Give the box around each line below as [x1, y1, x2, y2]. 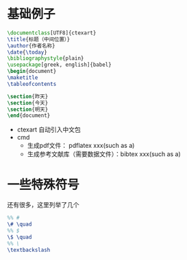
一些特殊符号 [7, 177, 80, 193]
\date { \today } [7, 49, 48, 56]
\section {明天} [7, 106, 49, 113]
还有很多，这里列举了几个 [7, 201, 79, 209]
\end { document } [7, 112, 51, 119]
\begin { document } [7, 68, 57, 75]
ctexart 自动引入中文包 [16, 125, 81, 134]
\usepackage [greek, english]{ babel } [7, 61, 112, 69]
